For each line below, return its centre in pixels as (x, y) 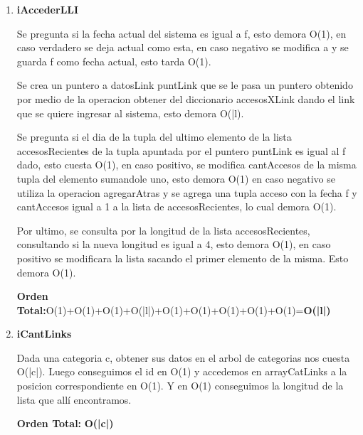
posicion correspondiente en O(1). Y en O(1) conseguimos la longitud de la (180, 386)
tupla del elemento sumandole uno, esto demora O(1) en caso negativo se (176, 178)
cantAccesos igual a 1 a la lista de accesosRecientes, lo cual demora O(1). (177, 206)
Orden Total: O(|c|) (65, 423)
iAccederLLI (48, 9)
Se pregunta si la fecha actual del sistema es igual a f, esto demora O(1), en (181, 33)
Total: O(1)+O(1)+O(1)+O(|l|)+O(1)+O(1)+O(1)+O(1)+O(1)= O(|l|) (174, 310)
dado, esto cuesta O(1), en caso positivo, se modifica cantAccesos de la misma (186, 165)
